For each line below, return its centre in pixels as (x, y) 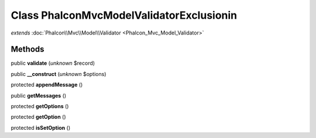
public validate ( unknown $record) (53, 63)
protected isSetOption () (40, 127)
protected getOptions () (40, 106)
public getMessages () (39, 95)
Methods (28, 49)
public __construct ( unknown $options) (59, 74)
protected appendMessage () (47, 85)
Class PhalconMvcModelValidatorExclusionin (124, 15)
